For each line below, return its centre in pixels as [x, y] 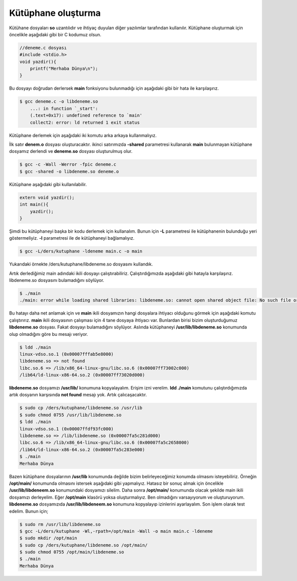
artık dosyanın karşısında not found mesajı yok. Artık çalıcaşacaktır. [78, 395]
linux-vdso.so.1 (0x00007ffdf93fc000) [67, 429]
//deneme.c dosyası [43, 48]
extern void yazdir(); [47, 197]
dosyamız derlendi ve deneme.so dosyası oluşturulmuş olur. [71, 151]
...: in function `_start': [64, 108]
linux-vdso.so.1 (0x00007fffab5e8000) [67, 354]
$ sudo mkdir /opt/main [49, 538]
